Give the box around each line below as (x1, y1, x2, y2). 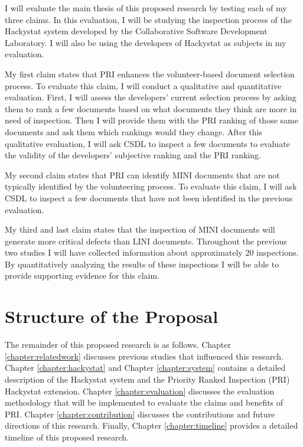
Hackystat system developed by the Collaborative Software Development (5, 25, 268, 37)
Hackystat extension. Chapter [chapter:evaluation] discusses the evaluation (5, 384, 275, 397)
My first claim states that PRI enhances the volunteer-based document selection (5, 67, 295, 80)
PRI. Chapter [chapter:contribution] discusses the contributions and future (5, 407, 275, 420)
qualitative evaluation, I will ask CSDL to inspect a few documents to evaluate (5, 137, 290, 149)
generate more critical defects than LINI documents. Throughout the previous (5, 234, 287, 247)
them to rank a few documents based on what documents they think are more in (5, 102, 297, 115)
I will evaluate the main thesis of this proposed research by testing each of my (5, 2, 287, 14)
